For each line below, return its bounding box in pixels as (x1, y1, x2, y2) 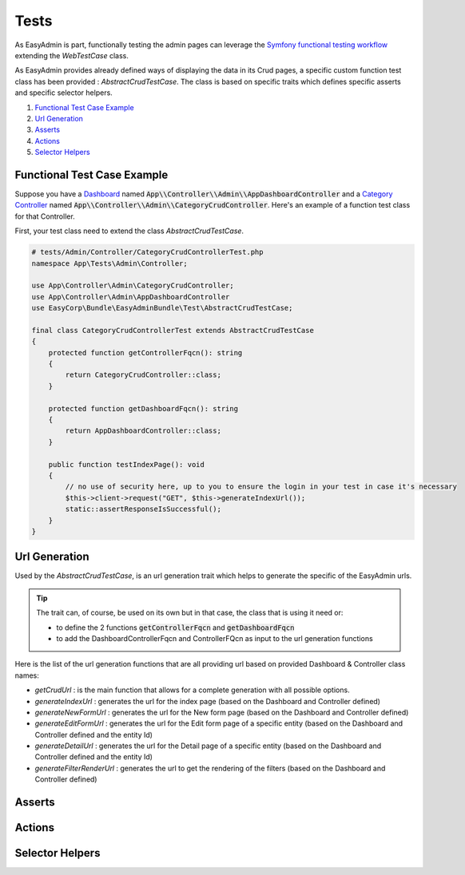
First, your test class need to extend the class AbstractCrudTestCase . (14, 226, 244, 236)
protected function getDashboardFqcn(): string (48, 404, 239, 413)
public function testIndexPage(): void (48, 460, 205, 469)
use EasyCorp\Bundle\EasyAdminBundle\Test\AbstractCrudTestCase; (31, 303, 293, 313)
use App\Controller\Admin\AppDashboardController (31, 292, 230, 301)
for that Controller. (14, 212, 75, 221)
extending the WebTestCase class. (14, 50, 129, 60)
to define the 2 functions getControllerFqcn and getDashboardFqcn (56, 623, 295, 632)
